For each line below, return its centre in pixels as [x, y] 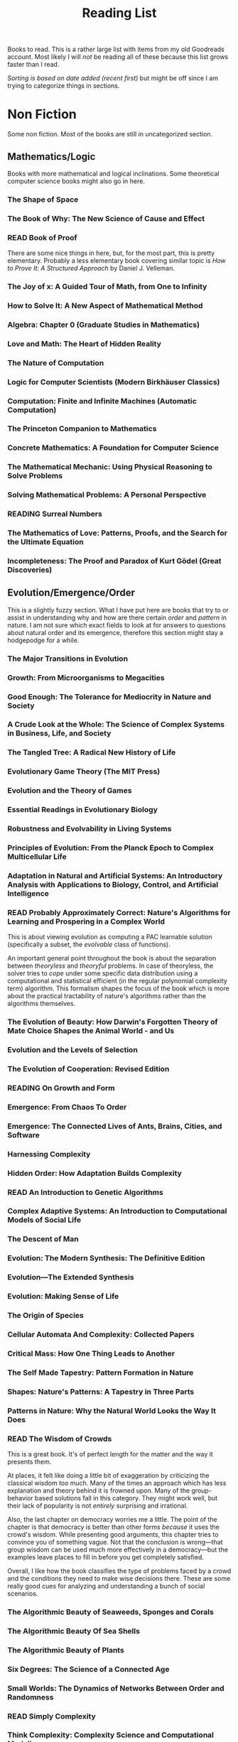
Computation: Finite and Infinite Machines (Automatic [102, 401]
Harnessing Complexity [49, 1154]
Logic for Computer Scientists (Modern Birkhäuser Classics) [114, 382]
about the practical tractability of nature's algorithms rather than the [107, 996]
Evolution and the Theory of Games [70, 791]
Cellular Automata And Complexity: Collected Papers [101, 1334]
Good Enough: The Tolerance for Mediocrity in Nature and [109, 696]
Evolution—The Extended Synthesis [71, 1277]
